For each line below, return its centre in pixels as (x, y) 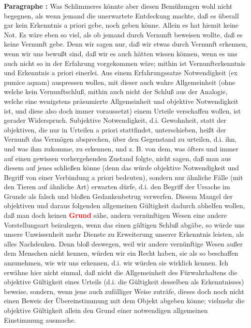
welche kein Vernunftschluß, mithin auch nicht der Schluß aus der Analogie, (116, 91)
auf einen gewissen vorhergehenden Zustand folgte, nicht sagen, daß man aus (118, 158)
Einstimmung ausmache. (40, 320)
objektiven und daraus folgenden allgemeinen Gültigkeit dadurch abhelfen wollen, (125, 205)
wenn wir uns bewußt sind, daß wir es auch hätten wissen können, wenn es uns (121, 53)
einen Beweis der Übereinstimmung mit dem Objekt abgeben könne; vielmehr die (124, 301)
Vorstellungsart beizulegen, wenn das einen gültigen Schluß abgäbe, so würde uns (124, 224)
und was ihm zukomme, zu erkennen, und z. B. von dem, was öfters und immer (121, 148)
